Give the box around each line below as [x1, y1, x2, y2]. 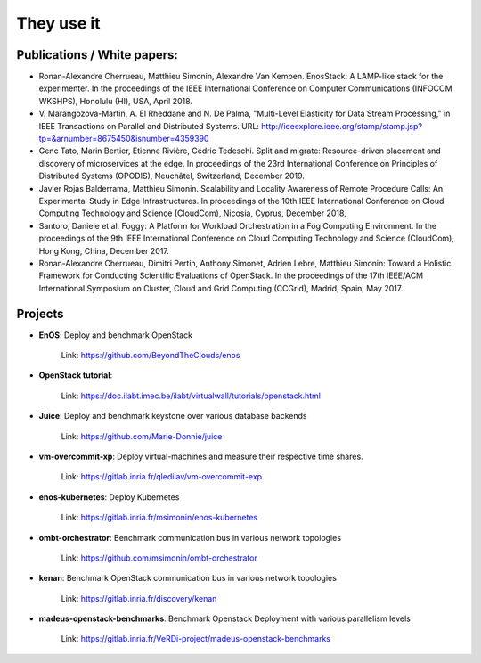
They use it [16, 13, 102, 33]
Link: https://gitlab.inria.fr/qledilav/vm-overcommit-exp [61, 471, 263, 482]
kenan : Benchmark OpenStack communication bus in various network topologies [38, 573, 338, 584]
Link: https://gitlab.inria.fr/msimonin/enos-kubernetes [61, 512, 258, 523]
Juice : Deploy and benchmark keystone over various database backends [38, 411, 307, 422]
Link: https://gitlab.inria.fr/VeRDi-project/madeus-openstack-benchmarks [61, 634, 331, 644]
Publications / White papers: [16, 47, 178, 62]
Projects [16, 306, 64, 321]
